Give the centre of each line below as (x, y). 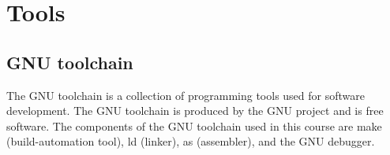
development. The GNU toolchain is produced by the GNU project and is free (195, 111)
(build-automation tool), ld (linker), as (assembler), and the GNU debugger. (191, 141)
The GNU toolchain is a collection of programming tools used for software (186, 95)
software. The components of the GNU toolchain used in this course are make (194, 125)
